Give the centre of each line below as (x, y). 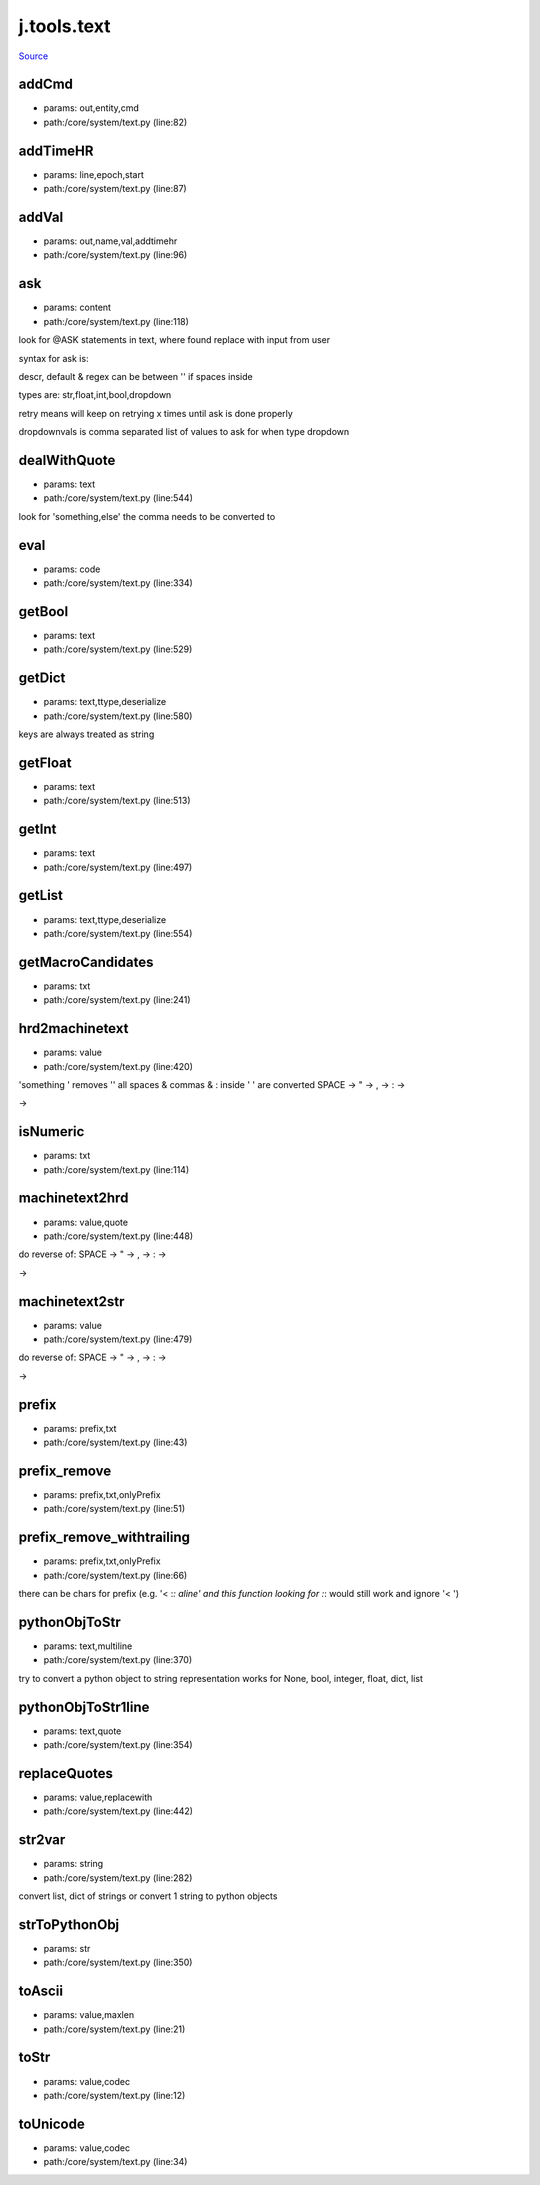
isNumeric (51, 1131)
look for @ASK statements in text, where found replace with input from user (174, 340)
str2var (42, 1840)
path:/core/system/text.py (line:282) (118, 1877)
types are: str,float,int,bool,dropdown (95, 395)
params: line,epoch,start (93, 174)
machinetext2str (71, 1301)
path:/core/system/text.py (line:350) (118, 1962)
